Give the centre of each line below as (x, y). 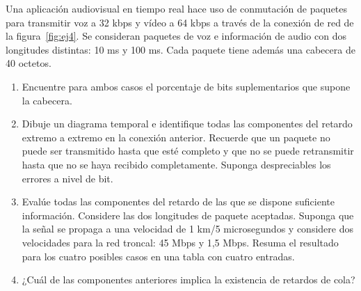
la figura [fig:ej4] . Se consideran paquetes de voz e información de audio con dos (176, 36)
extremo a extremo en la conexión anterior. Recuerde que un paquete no (176, 137)
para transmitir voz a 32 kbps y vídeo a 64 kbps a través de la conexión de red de (180, 22)
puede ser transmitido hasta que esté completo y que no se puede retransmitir (188, 151)
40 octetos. (29, 63)
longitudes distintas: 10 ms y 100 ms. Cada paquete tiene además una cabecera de (180, 49)
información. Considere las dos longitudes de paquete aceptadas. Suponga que (188, 215)
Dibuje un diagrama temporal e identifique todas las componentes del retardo (187, 124)
